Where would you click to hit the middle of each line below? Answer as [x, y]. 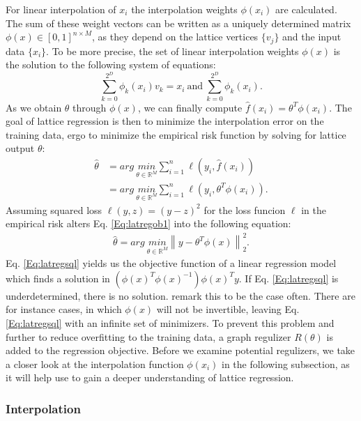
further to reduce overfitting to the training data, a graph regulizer [148, 336]
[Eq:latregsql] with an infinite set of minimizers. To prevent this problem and [170, 323]
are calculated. [306, 9]
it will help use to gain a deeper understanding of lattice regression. [150, 377]
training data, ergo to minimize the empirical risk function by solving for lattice [176, 134]
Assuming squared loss [54, 209]
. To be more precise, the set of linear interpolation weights [172, 51]
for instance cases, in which [64, 309]
